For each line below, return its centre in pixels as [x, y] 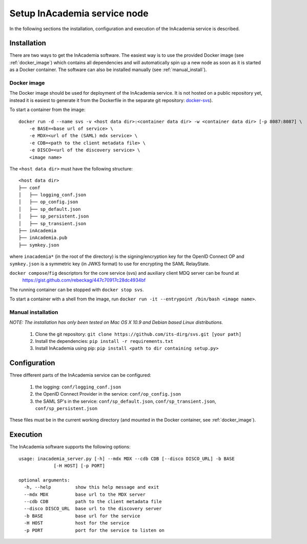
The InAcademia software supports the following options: [70, 447]
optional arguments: [44, 480]
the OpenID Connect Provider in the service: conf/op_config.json [108, 394]
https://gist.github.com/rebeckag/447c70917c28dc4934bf [84, 280]
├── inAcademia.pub [43, 238]
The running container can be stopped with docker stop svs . [77, 290]
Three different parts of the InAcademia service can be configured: [80, 375]
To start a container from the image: [47, 110]
